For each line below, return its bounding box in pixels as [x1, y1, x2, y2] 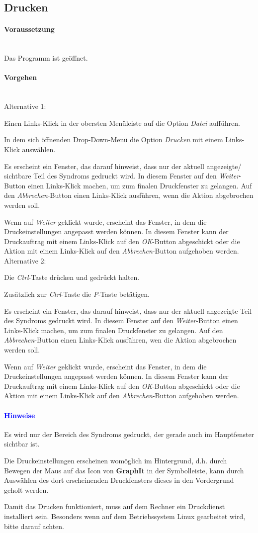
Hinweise [4, 410, 35, 420]
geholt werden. [4, 484, 49, 495]
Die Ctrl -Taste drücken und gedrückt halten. [4, 272, 140, 282]
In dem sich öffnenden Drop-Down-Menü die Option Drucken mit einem [4, 134, 223, 145]
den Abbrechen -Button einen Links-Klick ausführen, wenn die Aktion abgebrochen [4, 190, 254, 200]
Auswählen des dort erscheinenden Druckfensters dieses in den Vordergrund [4, 475, 234, 485]
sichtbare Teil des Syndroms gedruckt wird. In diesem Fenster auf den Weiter [4, 171, 240, 181]
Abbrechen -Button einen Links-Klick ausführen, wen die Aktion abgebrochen [4, 335, 237, 345]
